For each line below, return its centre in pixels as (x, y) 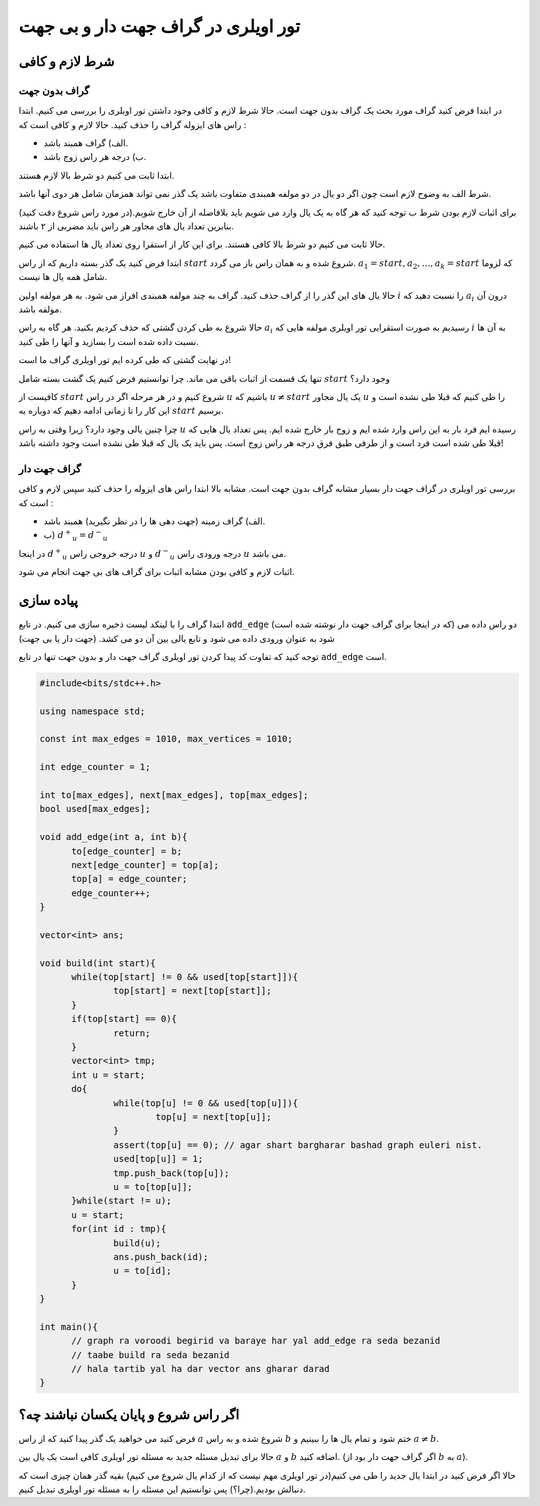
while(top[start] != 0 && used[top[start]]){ (185, 977)
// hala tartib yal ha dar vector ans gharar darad (200, 1369)
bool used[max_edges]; (95, 809)
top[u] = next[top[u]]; (213, 1116)
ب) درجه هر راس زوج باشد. (95, 157)
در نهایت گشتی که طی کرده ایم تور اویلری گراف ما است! (125, 360)
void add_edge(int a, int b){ (113, 837)
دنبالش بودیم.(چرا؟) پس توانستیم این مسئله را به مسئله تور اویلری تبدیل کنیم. (162, 1489)
